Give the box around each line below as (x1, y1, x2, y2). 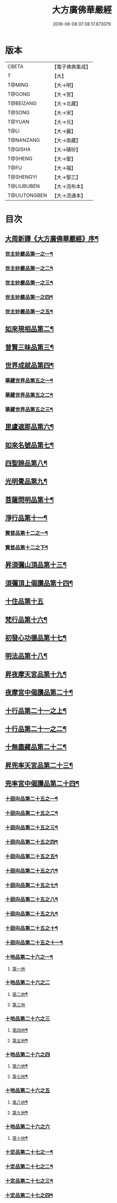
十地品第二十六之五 (5, 1087, 50, 1094)
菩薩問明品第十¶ (5, 495, 54, 504)
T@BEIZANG (7, 100, 37, 107)
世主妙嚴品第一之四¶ (5, 294, 54, 300)
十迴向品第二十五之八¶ (5, 896, 58, 903)
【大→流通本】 (52, 192, 86, 199)
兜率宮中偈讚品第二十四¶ (5, 779, 79, 788)
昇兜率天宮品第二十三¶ (5, 761, 73, 770)
